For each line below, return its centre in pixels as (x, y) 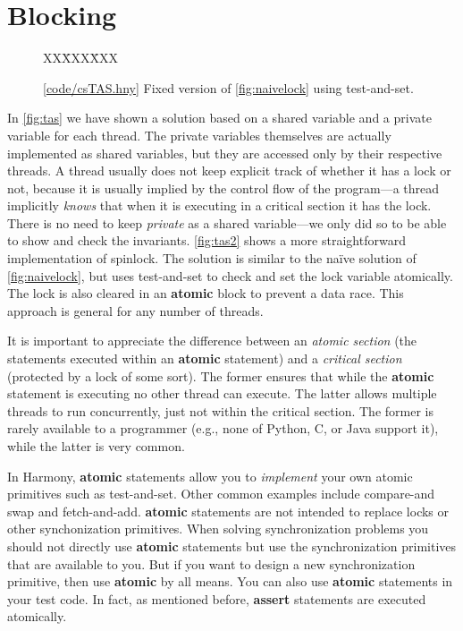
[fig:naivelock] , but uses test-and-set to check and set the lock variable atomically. (230, 275)
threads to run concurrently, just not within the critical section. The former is (220, 410)
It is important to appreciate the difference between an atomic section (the (212, 341)
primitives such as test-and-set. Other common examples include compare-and (221, 494)
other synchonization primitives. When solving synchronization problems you (218, 529)
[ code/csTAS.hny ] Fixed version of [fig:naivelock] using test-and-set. (228, 87)
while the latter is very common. (96, 446)
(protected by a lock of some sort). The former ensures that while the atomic (221, 375)
